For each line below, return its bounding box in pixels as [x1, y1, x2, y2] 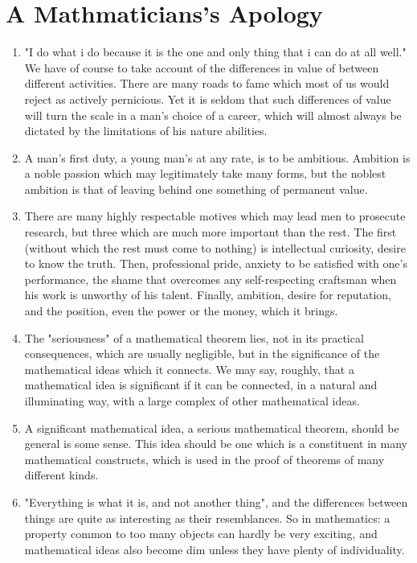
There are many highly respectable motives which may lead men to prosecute [24, 208, 406, 224]
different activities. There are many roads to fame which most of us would [24, 75, 390, 92]
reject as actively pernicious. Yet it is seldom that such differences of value [24, 90, 391, 107]
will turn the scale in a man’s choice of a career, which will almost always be [24, 106, 402, 123]
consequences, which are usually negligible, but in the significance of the [24, 345, 380, 362]
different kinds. [24, 466, 99, 483]
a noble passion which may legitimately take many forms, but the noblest [24, 165, 386, 182]
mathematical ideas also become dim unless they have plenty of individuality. [24, 540, 405, 557]
